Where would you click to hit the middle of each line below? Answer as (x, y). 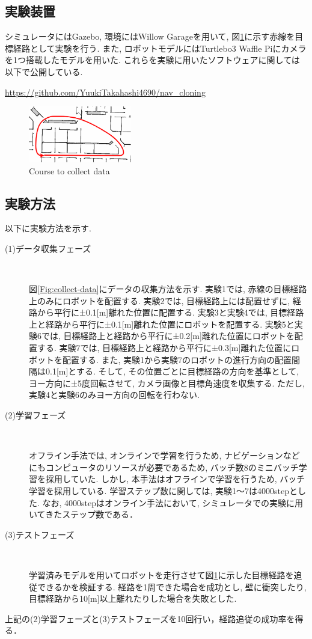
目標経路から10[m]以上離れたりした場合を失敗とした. (133, 598)
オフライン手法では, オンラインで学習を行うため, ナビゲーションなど (164, 455)
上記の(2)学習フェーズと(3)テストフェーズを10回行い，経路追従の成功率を (150, 618)
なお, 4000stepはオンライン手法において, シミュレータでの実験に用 (173, 502)
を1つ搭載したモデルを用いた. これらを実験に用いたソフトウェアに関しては (152, 60)
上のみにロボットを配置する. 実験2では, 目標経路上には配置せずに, (159, 300)
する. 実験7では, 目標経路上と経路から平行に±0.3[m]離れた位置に (164, 348)
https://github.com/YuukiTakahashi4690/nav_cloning (105, 92)
